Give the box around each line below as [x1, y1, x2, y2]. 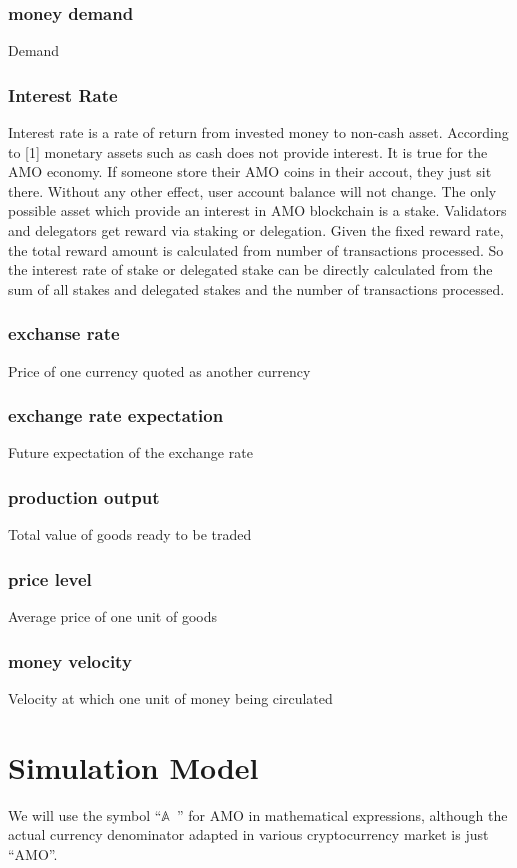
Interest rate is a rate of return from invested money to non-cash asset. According [8, 122, 509, 143]
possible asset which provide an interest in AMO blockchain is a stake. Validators [8, 200, 507, 221]
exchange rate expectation [8, 403, 224, 428]
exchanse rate [8, 321, 120, 346]
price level [8, 566, 92, 591]
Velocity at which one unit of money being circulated [8, 687, 333, 708]
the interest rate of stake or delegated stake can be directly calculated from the [8, 259, 493, 280]
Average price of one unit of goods [8, 606, 217, 627]
